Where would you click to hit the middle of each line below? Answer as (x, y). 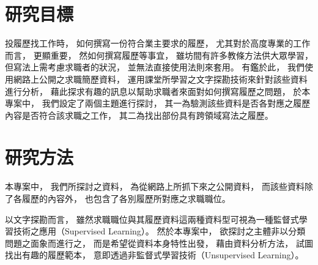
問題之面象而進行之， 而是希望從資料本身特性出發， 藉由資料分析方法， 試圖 (159, 243)
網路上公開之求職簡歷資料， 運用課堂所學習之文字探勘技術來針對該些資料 (160, 79)
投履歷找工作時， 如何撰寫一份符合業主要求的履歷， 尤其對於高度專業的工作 (158, 43)
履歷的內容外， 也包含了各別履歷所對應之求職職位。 (126, 198)
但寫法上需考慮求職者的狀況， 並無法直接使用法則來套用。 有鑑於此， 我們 (155, 67)
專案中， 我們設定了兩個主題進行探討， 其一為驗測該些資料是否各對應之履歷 (158, 103)
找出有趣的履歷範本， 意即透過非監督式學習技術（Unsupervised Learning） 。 (154, 255)
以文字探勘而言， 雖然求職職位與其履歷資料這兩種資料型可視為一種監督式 (152, 219)
